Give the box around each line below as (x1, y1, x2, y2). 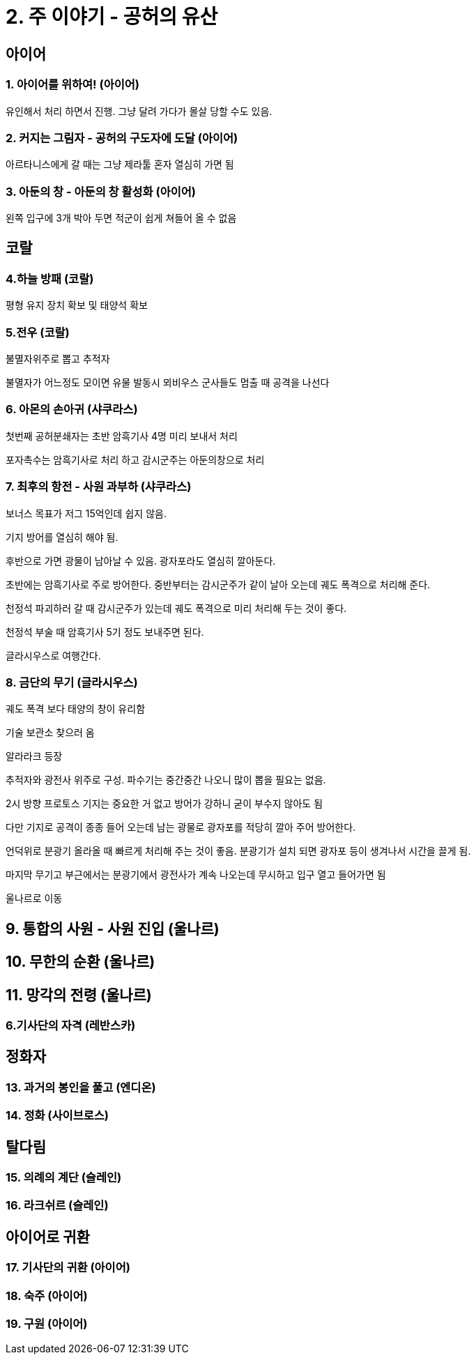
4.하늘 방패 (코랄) (6, 271, 94, 286)
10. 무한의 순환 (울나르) (6, 953, 155, 971)
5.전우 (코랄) (6, 325, 70, 339)
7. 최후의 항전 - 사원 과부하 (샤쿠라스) (6, 480, 192, 494)
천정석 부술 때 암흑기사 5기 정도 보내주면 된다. (6, 625, 204, 638)
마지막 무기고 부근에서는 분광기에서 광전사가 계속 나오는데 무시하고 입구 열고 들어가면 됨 (6, 869, 386, 881)
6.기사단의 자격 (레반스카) (6, 1018, 136, 1032)
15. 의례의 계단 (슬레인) (6, 1170, 122, 1185)
